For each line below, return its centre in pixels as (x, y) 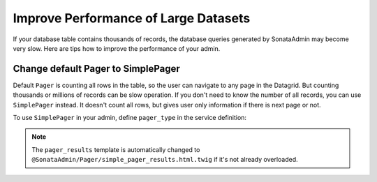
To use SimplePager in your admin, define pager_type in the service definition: (130, 118)
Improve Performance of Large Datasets (132, 18)
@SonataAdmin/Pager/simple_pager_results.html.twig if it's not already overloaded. (165, 160)
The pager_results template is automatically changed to (116, 149)
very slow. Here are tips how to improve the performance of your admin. (117, 48)
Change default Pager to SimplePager (97, 69)
